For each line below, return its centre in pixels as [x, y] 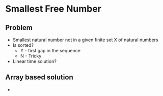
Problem [19, 28]
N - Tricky [31, 56]
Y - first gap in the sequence [50, 51]
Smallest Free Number [53, 9]
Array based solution [39, 77]
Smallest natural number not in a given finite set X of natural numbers [85, 40]
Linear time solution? [35, 61]
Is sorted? [23, 45]
